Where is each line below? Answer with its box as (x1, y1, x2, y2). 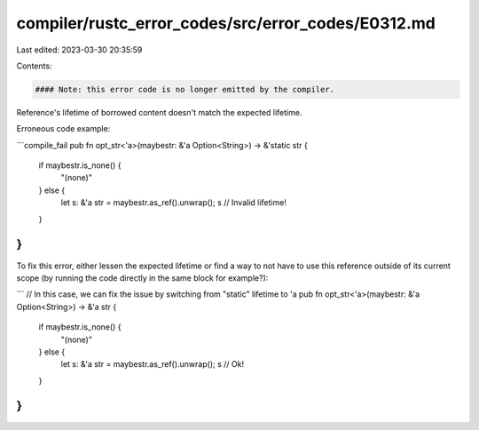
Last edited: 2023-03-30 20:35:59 (16, 44, 143, 55)
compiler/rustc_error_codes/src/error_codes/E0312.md (16, 13, 436, 33)
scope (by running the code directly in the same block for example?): (16, 272, 269, 283)
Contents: (16, 60, 52, 71)
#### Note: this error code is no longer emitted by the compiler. (35, 84, 335, 94)
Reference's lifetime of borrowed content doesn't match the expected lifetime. (16, 107, 302, 117)
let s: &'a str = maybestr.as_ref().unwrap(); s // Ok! (60, 359, 244, 370)
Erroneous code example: (16, 123, 111, 134)
